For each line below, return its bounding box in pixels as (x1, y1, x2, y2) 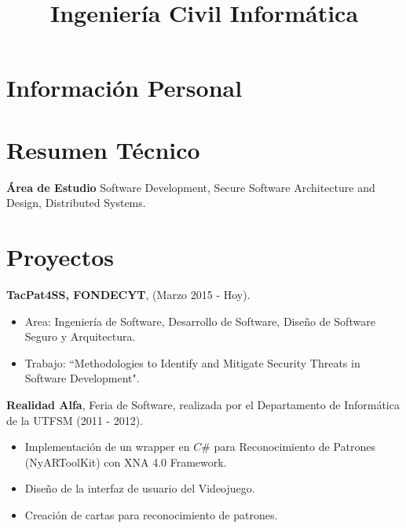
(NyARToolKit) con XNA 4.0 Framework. (24, 453, 227, 470)
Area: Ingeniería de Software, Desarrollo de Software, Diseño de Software (24, 312, 375, 329)
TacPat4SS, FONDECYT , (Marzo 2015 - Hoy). (6, 286, 251, 302)
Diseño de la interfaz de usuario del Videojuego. (24, 480, 255, 497)
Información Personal (6, 72, 243, 104)
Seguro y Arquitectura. (24, 328, 136, 345)
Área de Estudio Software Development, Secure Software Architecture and (6, 179, 375, 195)
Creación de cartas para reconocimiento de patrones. (24, 506, 278, 522)
